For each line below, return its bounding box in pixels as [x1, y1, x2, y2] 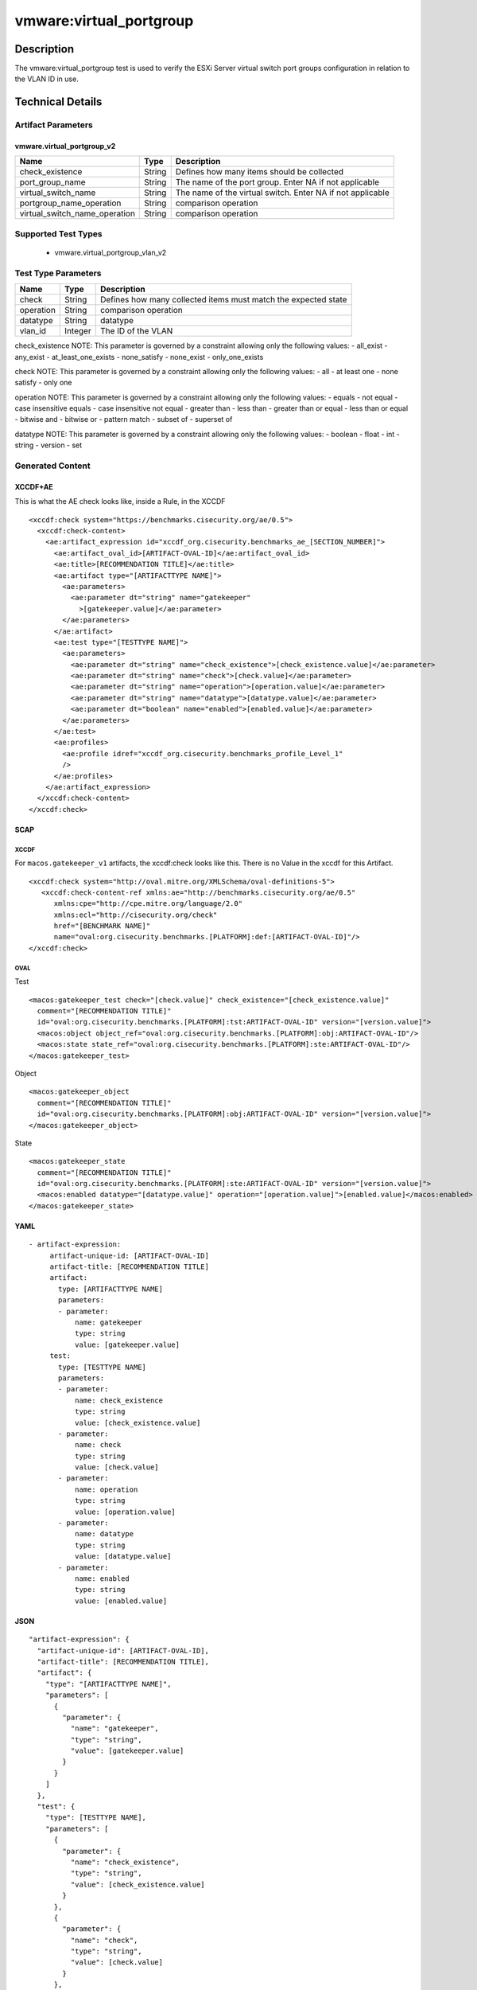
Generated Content [14, 460, 91, 471]
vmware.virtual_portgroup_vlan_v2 [54, 248, 167, 257]
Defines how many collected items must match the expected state [99, 295, 347, 306]
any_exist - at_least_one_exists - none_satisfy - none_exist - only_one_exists [14, 352, 264, 361]
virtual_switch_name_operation [19, 208, 135, 219]
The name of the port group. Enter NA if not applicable [175, 177, 380, 188]
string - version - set [14, 440, 83, 450]
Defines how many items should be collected [175, 166, 344, 178]
